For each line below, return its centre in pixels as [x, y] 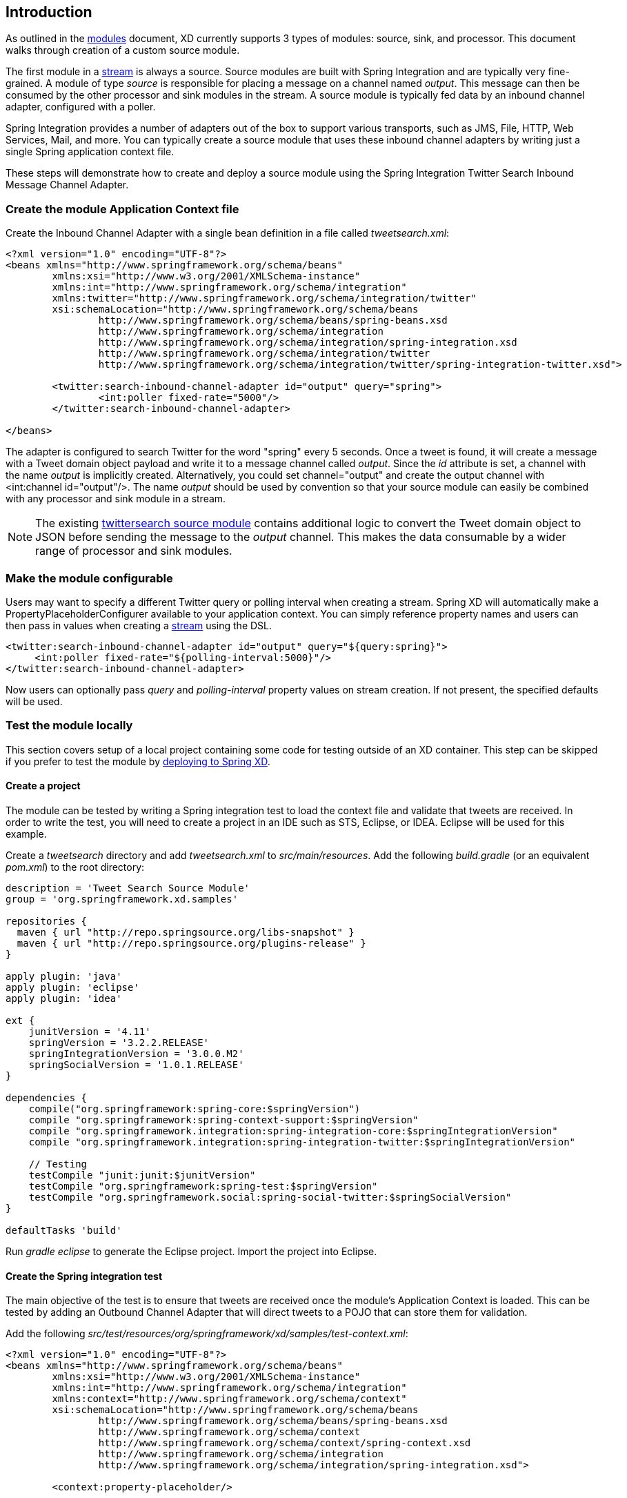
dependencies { [47, 1097]
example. [26, 834]
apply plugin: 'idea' [64, 998]
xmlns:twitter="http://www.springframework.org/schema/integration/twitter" [264, 298]
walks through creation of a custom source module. [123, 50]
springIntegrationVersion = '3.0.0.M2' [136, 1053]
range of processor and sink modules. [134, 551]
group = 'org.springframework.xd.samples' [122, 899]
